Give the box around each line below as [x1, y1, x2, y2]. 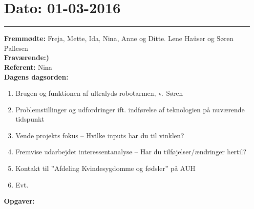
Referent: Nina [4, 62, 52, 72]
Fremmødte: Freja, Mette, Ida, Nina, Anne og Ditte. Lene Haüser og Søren [4, 33, 233, 43]
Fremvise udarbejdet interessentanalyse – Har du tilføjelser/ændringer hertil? [15, 146, 247, 157]
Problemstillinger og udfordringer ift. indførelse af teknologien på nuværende [15, 104, 245, 114]
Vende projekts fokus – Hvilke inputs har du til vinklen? [15, 130, 184, 140]
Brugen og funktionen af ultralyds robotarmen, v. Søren [15, 88, 183, 98]
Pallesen [4, 42, 28, 53]
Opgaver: [4, 196, 35, 206]
